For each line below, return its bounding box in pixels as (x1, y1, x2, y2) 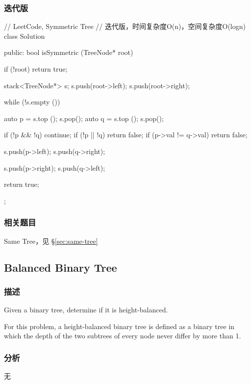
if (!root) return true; (4, 64, 68, 74)
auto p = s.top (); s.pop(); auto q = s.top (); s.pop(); (4, 113, 164, 123)
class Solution (4, 30, 45, 41)
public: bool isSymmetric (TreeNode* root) (4, 47, 133, 57)
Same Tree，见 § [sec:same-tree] (4, 235, 98, 246)
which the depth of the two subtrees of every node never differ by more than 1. (4, 331, 241, 341)
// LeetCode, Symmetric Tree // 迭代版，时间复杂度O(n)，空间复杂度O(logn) (4, 21, 246, 31)
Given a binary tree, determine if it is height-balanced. (4, 305, 168, 315)
